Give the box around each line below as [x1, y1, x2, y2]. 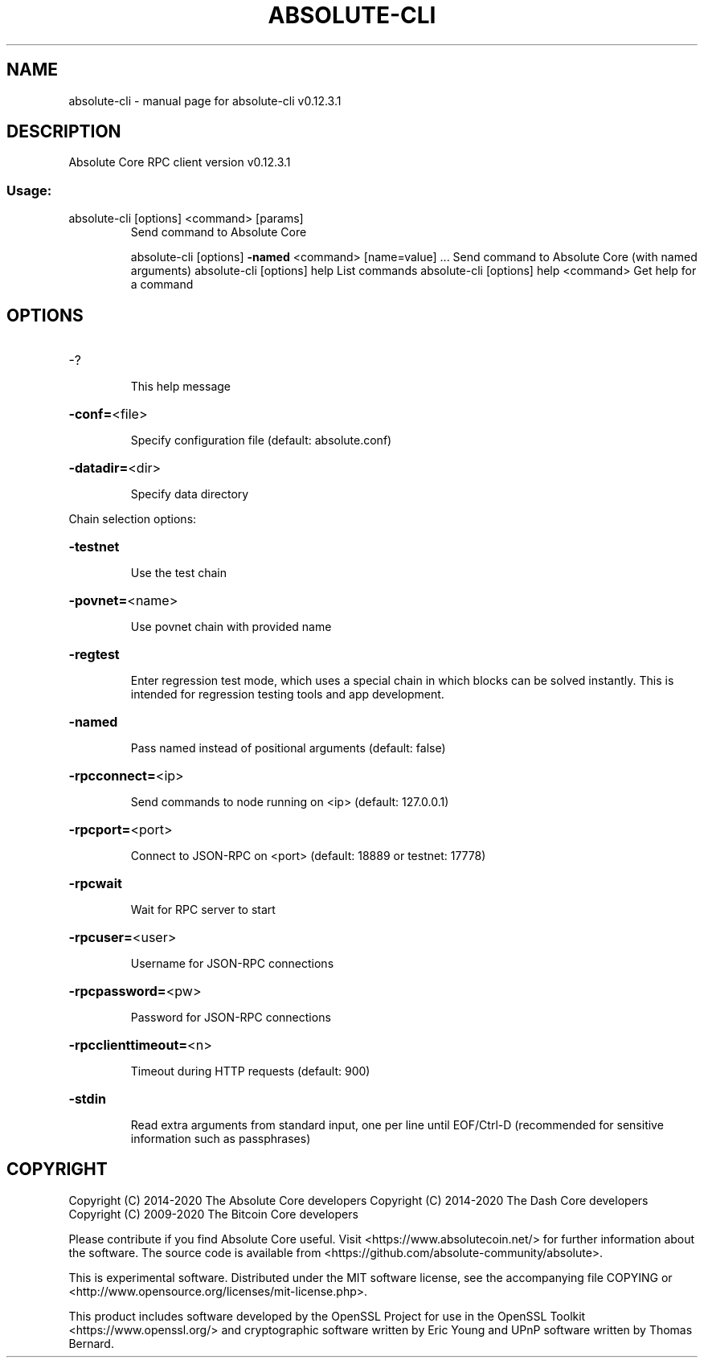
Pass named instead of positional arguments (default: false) [130, 741, 446, 756]
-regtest [68, 646, 120, 663]
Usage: [6, 182, 52, 199]
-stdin [68, 1091, 106, 1108]
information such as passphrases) [130, 1132, 311, 1146]
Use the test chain [130, 566, 227, 580]
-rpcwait [68, 875, 122, 892]
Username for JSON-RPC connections [130, 956, 334, 971]
